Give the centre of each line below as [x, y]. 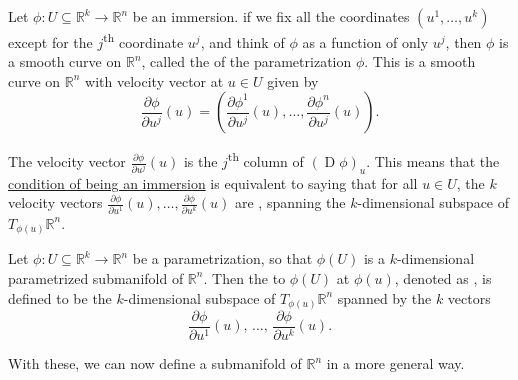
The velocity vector [67, 161]
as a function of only [365, 41]
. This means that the [433, 161]
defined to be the [60, 297]
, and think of [242, 41]
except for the [50, 41]
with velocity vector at [154, 80]
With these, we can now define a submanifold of [155, 363]
